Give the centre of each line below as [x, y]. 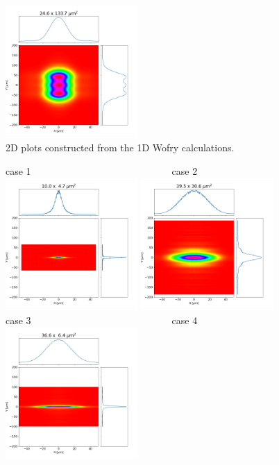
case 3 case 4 [102, 320]
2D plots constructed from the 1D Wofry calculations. [120, 147]
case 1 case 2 [102, 170]
